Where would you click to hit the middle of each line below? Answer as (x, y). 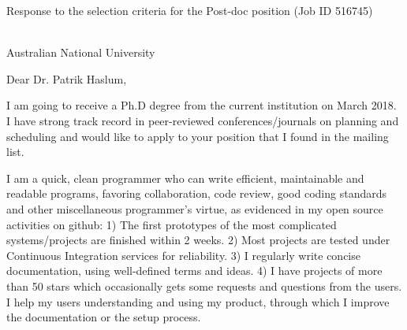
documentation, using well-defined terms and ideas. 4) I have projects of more (194, 271)
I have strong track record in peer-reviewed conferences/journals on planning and (203, 120)
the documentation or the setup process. (104, 317)
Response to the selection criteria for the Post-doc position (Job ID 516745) (190, 10)
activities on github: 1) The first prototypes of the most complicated (172, 224)
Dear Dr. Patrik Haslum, (67, 78)
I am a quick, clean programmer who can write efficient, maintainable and (185, 178)
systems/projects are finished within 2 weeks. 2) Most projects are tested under (198, 240)
